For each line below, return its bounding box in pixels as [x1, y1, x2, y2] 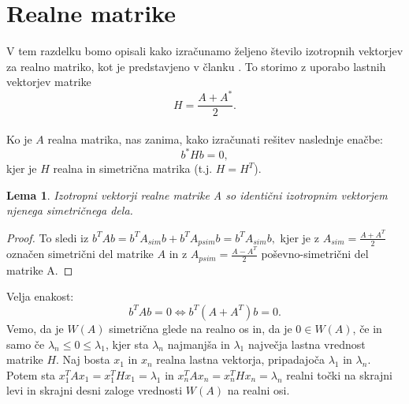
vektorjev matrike [6, 73, 91, 90]
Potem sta [6, 366, 56, 383]
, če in [352, 320, 382, 336]
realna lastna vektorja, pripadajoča [156, 351, 325, 368]
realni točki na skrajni [286, 366, 392, 383]
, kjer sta [105, 335, 149, 352]
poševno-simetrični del [261, 245, 369, 262]
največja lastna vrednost [247, 335, 366, 352]
